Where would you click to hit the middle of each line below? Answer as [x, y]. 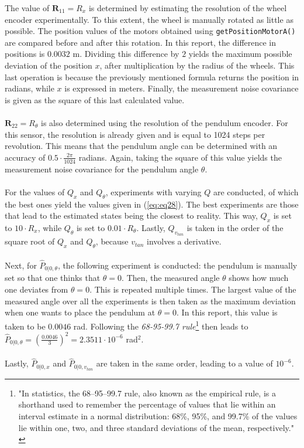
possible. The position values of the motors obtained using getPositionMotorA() [150, 31]
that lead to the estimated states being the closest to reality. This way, [131, 215]
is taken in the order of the [235, 227]
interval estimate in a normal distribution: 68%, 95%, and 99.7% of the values [158, 416]
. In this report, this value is [227, 312]
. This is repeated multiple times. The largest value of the [193, 289]
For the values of [35, 191]
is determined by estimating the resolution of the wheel [188, 8]
